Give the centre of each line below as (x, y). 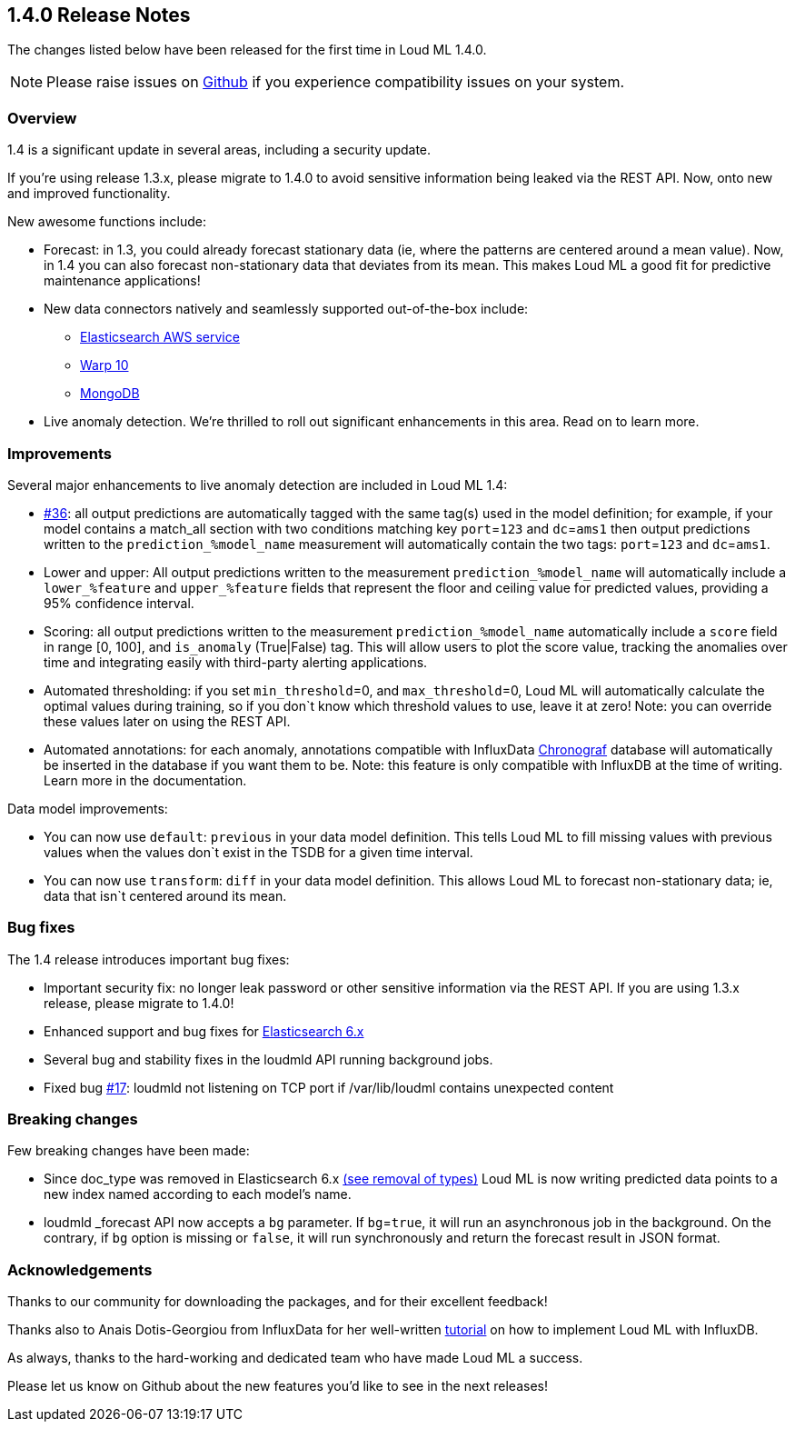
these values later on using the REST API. (167, 721)
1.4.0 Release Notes (99, 15)
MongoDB (110, 394)
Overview (42, 118)
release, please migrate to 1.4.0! (139, 1003)
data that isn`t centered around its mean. (165, 895)
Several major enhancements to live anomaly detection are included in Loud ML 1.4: (258, 485)
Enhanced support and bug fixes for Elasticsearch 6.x (204, 1031)
